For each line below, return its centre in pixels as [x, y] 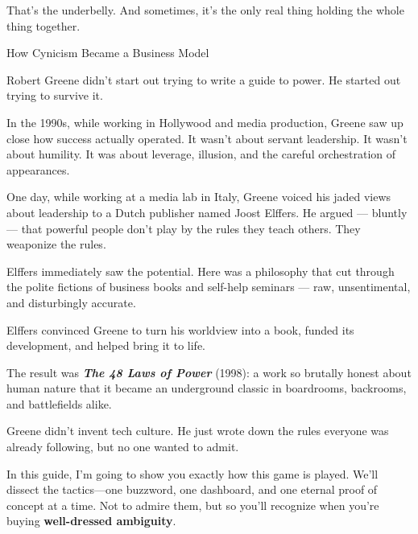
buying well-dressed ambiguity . [91, 521]
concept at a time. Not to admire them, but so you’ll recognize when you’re [193, 505]
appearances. [38, 169]
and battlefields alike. [59, 403]
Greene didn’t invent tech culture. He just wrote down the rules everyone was [198, 431]
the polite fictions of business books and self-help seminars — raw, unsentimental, [209, 287]
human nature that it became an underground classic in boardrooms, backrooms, [207, 388]
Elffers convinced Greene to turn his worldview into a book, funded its [180, 329]
